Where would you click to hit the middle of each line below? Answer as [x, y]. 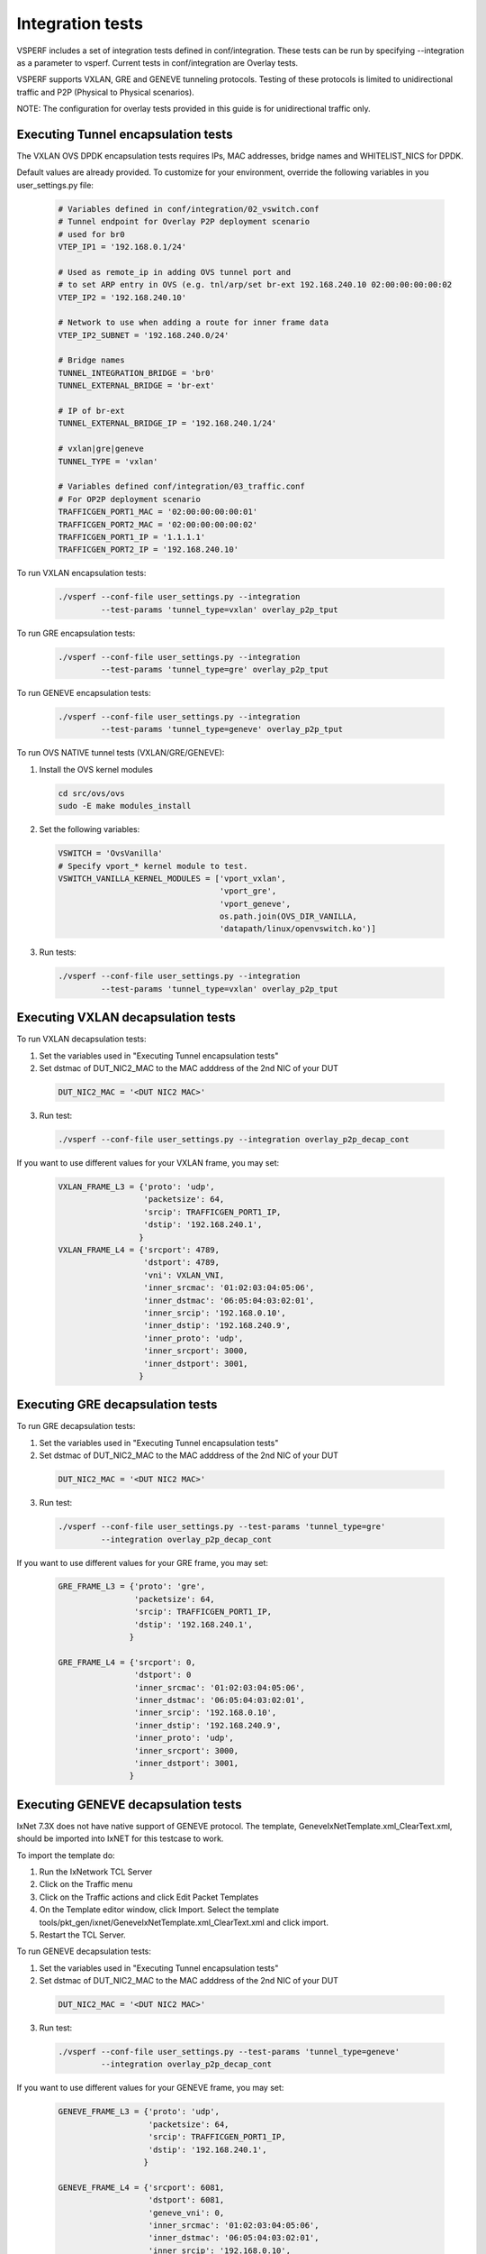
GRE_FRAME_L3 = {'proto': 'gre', [132, 1586]
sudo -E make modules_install [125, 806]
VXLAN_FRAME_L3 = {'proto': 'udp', [136, 1187]
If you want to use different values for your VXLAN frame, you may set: [148, 1163]
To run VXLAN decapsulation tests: [81, 1039]
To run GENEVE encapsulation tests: [84, 693]
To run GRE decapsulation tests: [76, 1426]
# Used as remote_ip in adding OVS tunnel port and [175, 272]
